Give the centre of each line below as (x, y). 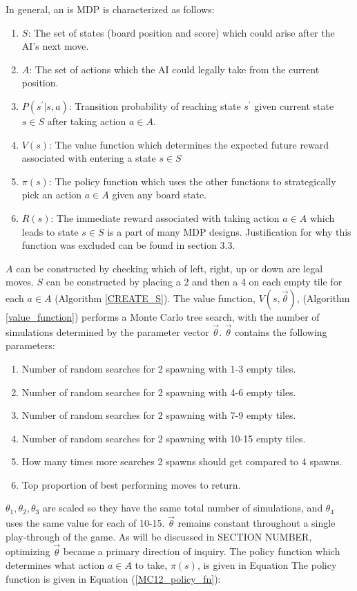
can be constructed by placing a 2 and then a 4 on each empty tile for (194, 282)
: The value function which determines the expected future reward (189, 144)
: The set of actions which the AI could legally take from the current (174, 69)
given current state (294, 105)
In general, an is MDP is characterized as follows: (110, 9)
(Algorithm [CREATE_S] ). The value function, (155, 298)
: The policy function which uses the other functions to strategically (192, 181)
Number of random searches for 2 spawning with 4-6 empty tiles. (159, 392)
